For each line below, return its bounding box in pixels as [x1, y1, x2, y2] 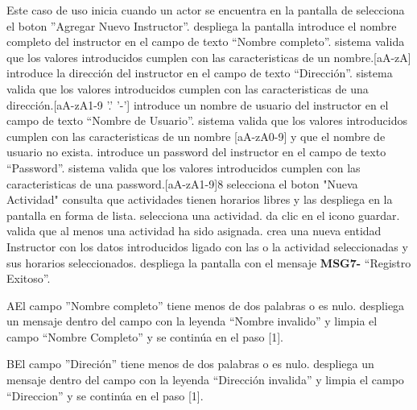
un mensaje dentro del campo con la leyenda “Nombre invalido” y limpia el [6, 313, 378, 329]
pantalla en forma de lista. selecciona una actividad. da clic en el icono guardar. [6, 206, 400, 223]
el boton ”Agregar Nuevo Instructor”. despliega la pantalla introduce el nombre [6, 17, 397, 34]
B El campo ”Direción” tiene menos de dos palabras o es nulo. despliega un [6, 355, 374, 372]
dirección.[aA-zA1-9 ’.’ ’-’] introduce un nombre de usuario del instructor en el [6, 96, 389, 113]
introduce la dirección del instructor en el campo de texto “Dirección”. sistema [6, 64, 393, 81]
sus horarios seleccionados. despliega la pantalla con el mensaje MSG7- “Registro [6, 254, 411, 271]
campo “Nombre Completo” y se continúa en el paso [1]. [6, 328, 283, 345]
